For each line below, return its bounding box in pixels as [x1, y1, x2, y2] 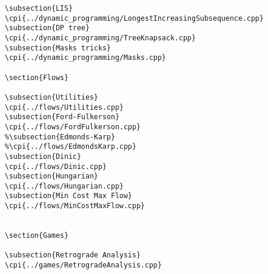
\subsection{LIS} [5, 4, 73, 12]
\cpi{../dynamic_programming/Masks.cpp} [5, 53, 167, 62]
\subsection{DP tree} [5, 24, 90, 33]
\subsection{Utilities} [5, 93, 98, 101]
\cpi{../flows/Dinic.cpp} [5, 162, 107, 171]
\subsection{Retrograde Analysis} [5, 251, 141, 260]
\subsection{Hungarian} [5, 172, 98, 181]
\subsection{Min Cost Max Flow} [5, 192, 132, 200]
